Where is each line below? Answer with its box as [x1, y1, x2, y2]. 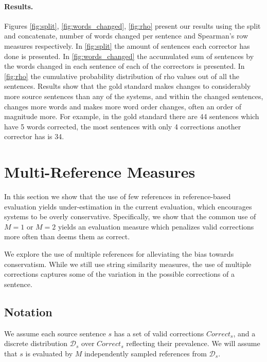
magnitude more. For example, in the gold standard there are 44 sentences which [4, 111, 259, 122]
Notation [4, 303, 52, 319]
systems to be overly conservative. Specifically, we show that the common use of [4, 211, 256, 222]
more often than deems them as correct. [4, 231, 130, 242]
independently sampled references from [84, 348, 207, 358]
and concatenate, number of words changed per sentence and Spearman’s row [4, 30, 248, 41]
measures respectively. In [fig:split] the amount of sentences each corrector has [4, 40, 250, 51]
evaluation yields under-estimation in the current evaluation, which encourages [4, 201, 252, 212]
